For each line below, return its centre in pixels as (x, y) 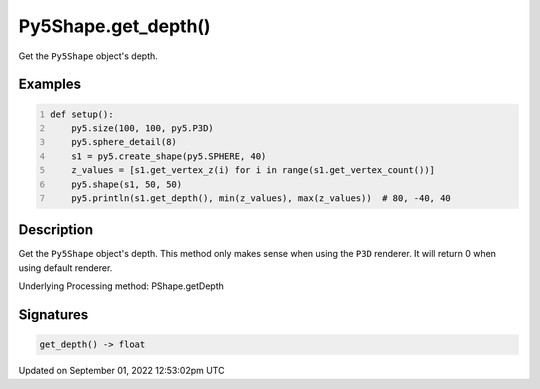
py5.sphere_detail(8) (124, 142)
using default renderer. (65, 267)
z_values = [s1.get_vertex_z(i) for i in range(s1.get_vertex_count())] (253, 170)
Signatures (53, 314)
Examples (50, 84)
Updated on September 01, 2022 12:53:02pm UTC (121, 371)
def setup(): (82, 114)
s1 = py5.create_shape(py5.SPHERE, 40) (169, 156)
